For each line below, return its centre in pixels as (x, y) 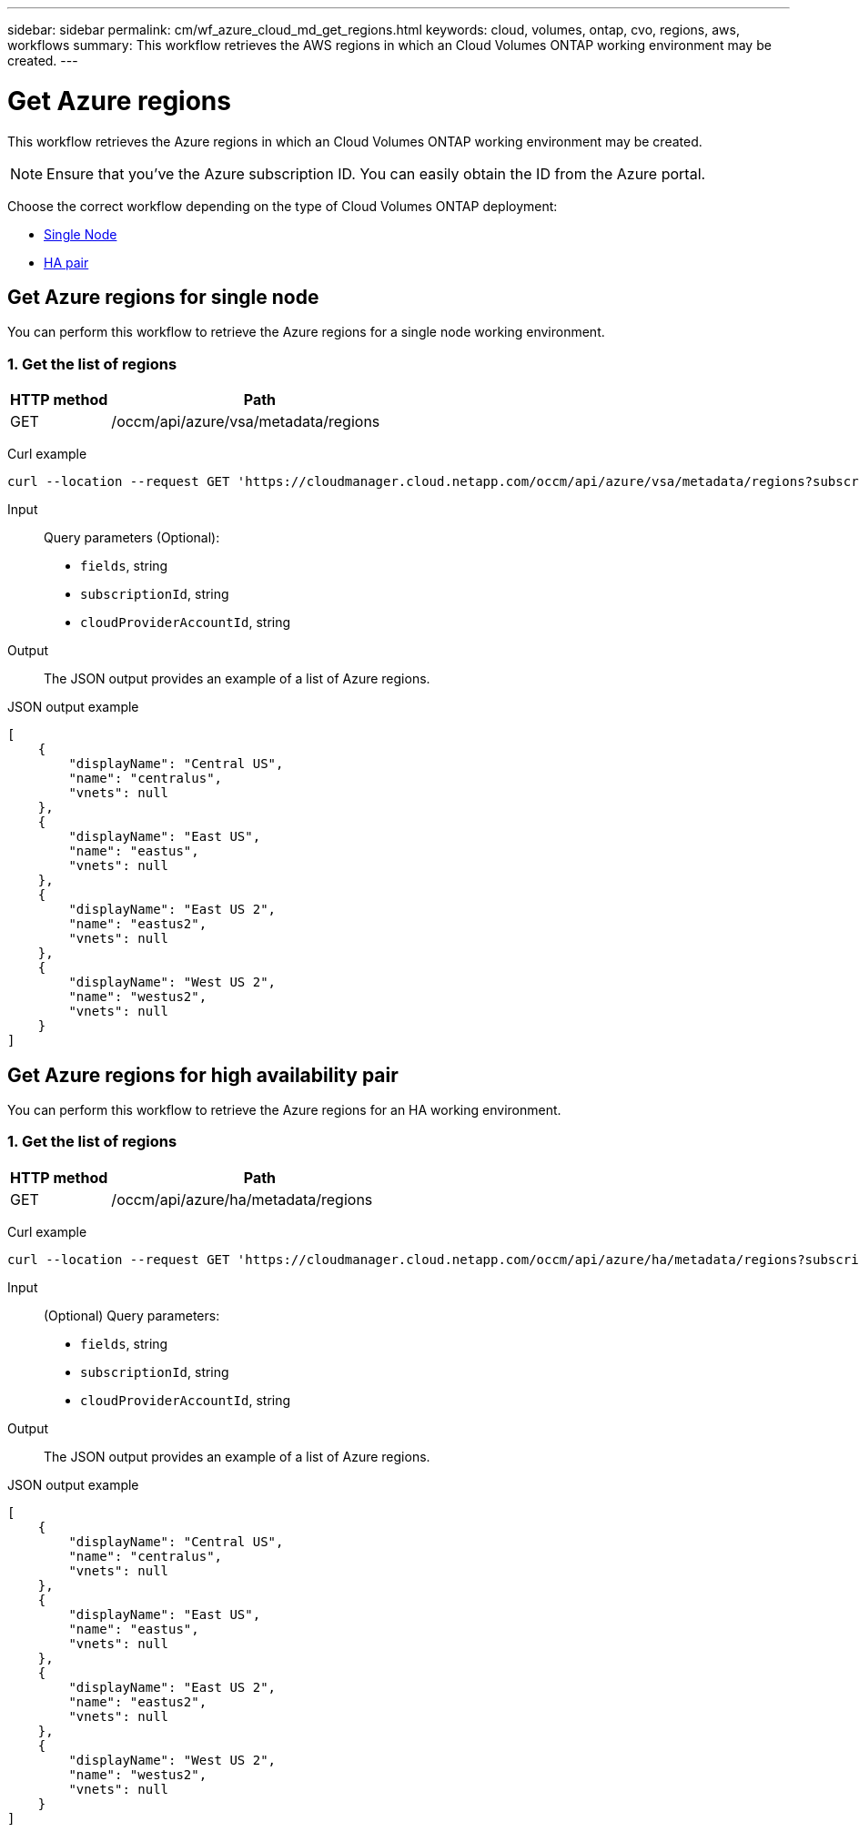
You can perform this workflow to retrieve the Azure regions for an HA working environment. (284, 1109)
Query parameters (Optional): (132, 538)
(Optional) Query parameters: (132, 1315)
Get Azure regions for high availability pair (203, 1075)
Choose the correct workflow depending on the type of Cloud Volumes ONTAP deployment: (283, 206)
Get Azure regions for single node (163, 297)
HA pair (66, 262)
